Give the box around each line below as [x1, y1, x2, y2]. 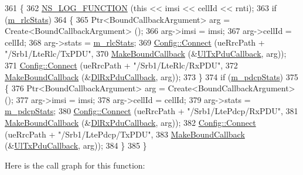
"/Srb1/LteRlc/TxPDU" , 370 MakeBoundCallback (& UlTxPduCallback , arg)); [5, 47, 287, 60]
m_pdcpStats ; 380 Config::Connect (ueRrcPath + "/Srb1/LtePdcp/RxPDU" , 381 [5, 105, 298, 117]
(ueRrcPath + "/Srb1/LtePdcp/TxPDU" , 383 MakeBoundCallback [5, 128, 245, 140]
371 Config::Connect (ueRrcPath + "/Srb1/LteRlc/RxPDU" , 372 [5, 59, 238, 71]
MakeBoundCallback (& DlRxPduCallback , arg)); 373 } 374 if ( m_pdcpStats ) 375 [5, 70, 298, 83]
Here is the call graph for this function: [5, 159, 145, 171]
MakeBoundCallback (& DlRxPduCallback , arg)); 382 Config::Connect [5, 116, 256, 128]
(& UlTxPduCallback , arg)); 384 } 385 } [5, 139, 147, 152]
